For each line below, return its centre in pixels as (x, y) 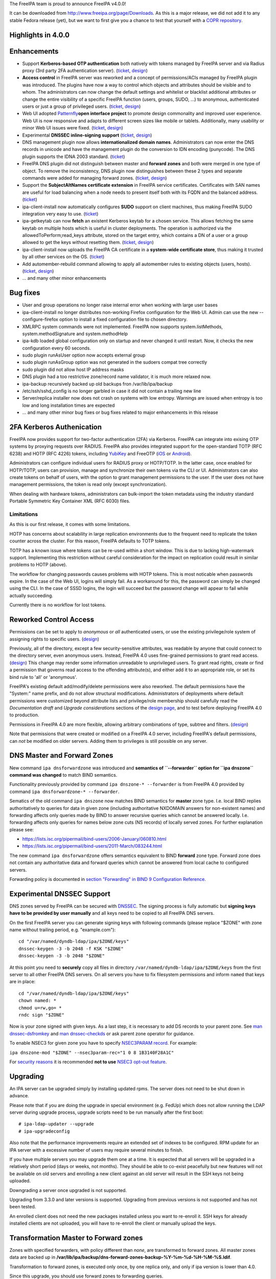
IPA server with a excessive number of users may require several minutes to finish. (96, 1150)
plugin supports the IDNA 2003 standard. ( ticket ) (74, 157)
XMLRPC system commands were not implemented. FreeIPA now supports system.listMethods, (123, 326)
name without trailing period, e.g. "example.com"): (63, 930)
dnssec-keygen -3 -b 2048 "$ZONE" (62, 956)
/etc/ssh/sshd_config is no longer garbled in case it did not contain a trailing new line (112, 391)
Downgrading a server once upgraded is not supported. (68, 1190)
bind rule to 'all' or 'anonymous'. (43, 677)
